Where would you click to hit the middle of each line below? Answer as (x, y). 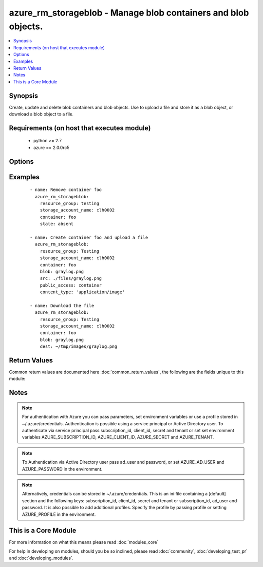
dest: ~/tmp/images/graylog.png (78, 347)
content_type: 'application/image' (82, 292)
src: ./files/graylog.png (71, 278)
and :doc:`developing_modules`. (41, 558)
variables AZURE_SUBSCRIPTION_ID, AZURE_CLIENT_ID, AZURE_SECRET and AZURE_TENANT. (118, 437)
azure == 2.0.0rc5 (52, 147)
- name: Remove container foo (66, 190)
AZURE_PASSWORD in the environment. (62, 469)
